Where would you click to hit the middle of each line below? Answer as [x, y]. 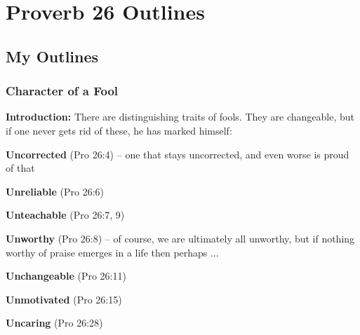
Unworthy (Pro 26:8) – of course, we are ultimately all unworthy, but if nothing [180, 238]
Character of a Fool [62, 91]
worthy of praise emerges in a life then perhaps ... [112, 252]
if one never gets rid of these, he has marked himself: [119, 130]
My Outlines [52, 56]
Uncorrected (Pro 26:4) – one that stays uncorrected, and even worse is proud [178, 154]
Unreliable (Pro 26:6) [55, 191]
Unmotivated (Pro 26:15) [64, 299]
